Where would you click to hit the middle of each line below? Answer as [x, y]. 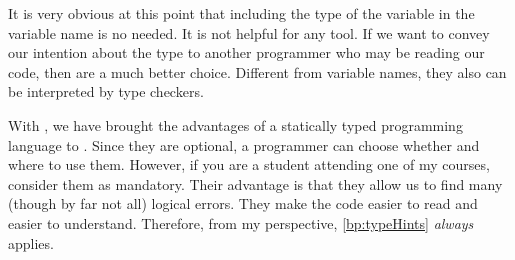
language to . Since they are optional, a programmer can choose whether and [244, 144]
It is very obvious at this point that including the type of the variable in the [241, 13]
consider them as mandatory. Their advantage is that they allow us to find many [255, 183]
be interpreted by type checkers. [106, 91]
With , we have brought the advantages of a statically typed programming [235, 124]
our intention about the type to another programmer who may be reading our [246, 52]
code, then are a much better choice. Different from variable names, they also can [257, 71]
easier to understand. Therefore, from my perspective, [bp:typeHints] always [241, 222]
